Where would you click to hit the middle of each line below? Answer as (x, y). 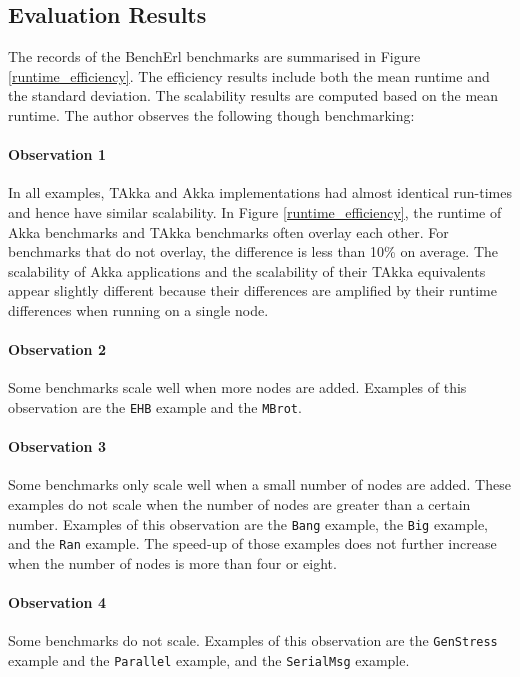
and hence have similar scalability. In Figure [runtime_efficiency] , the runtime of (255, 211)
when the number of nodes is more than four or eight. (172, 562)
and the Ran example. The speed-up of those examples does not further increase (252, 543)
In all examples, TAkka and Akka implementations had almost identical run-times (260, 192)
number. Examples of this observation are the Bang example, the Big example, (248, 523)
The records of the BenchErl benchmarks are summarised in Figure (214, 56)
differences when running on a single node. (138, 309)
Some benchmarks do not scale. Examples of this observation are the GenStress (253, 640)
